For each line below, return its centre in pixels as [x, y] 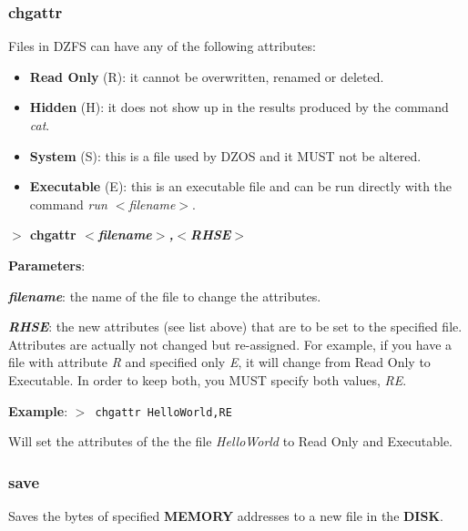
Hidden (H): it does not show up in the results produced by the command [239, 107]
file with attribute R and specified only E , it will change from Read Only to [219, 362]
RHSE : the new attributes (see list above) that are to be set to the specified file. [235, 327]
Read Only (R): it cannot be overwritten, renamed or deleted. [207, 76]
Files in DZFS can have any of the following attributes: [162, 46]
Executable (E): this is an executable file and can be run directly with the [241, 186]
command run [68, 204]
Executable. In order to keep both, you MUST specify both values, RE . [208, 379]
